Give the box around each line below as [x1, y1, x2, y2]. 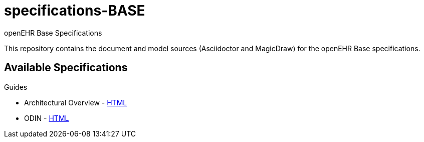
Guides [4, 82, 28, 91]
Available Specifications [4, 61, 128, 74]
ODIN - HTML [24, 113, 69, 122]
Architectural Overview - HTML [24, 98, 127, 107]
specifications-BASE [4, 2, 145, 19]
